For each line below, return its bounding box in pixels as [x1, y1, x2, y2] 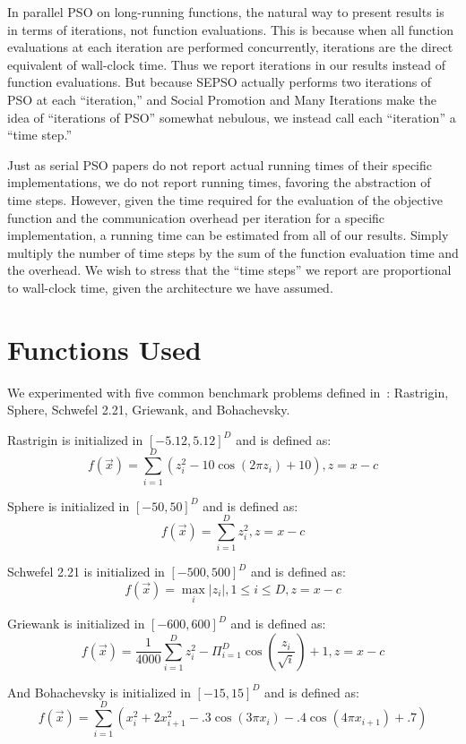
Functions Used [7, 330, 202, 367]
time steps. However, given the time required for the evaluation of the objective [7, 190, 443, 209]
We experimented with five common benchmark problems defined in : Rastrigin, [7, 382, 449, 401]
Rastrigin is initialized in [7, 430, 143, 449]
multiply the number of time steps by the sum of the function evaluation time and [7, 243, 459, 261]
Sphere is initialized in [7, 496, 130, 515]
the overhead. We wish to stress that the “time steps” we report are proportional [7, 261, 452, 279]
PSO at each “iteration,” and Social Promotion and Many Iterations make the [7, 90, 436, 108]
